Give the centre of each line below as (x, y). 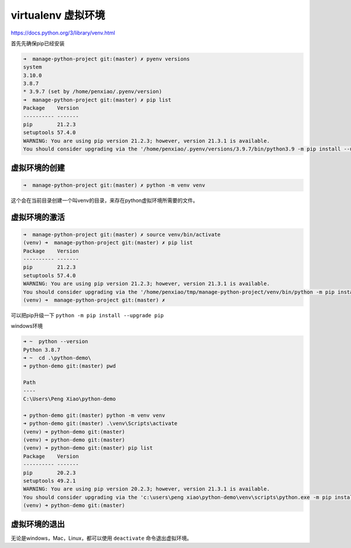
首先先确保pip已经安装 (38, 43)
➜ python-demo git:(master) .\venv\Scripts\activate (100, 424)
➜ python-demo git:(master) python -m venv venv (94, 415)
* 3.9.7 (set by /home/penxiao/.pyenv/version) (92, 92)
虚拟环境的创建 (38, 168)
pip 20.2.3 (49, 472)
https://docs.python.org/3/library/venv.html (63, 33)
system (32, 67)
